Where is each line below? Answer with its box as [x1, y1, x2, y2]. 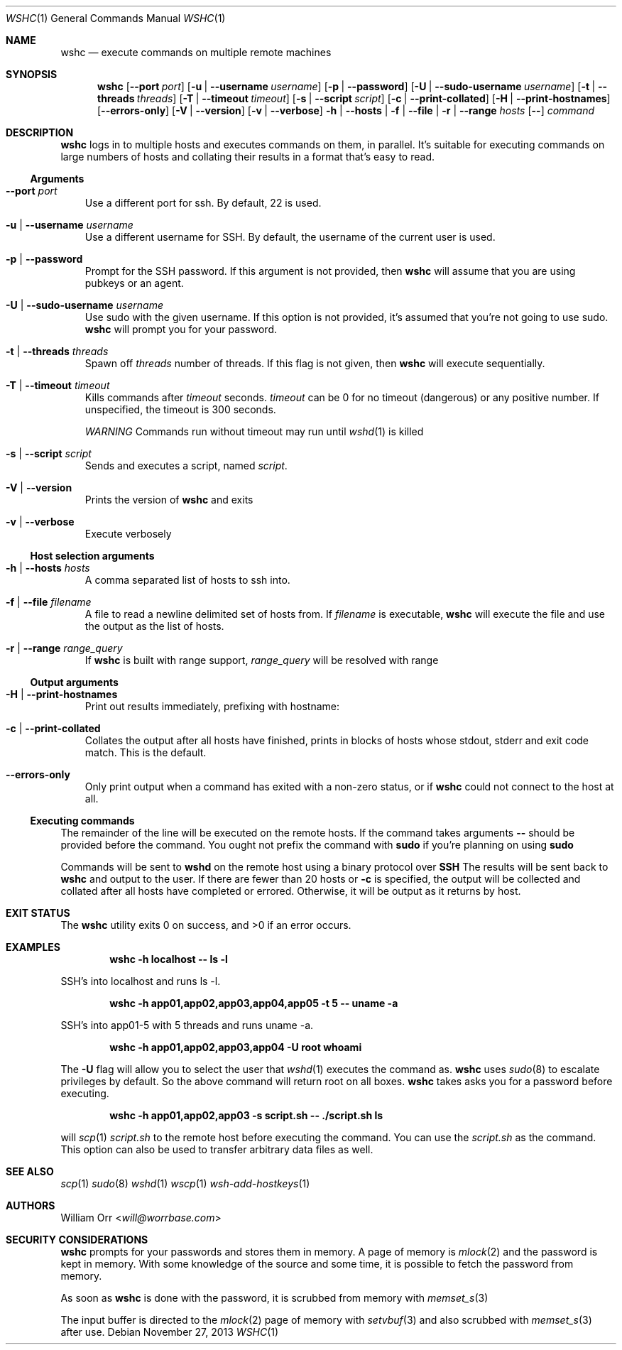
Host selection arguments [30, 550, 155, 562]
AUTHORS [6, 1199, 55, 1212]
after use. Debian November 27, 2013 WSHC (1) [60, 1326, 279, 1338]
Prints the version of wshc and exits [84, 494, 253, 506]
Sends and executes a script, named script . [84, 459, 288, 472]
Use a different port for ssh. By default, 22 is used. [84, 197, 322, 209]
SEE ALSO [6, 1165, 54, 1177]
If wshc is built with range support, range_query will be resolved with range [84, 654, 439, 666]
